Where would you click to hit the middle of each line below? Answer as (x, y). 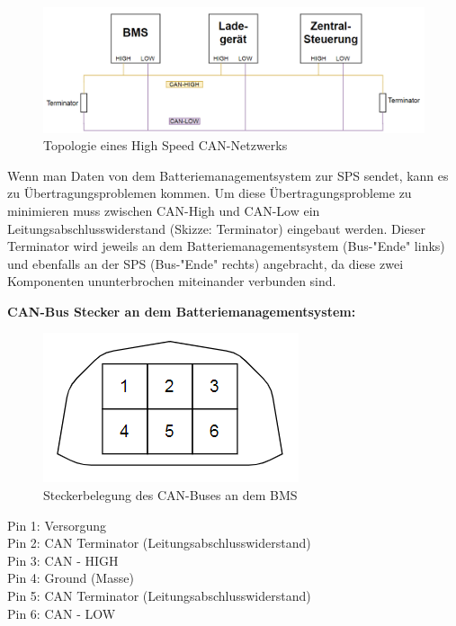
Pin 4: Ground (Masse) (71, 578)
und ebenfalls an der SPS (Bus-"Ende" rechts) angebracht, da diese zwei (206, 263)
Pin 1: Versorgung (57, 525)
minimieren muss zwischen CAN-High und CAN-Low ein (164, 210)
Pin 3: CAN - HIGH (63, 560)
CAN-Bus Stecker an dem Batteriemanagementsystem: (182, 311)
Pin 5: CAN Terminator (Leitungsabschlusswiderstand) (159, 596)
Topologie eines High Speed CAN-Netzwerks (165, 145)
